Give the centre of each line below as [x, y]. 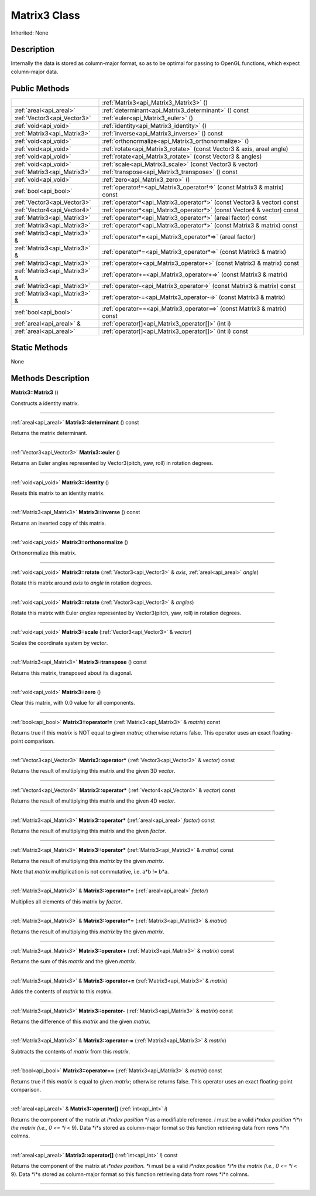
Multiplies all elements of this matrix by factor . [66, 901]
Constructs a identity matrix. [45, 403]
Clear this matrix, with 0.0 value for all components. [73, 703]
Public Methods [40, 88]
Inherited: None [30, 33]
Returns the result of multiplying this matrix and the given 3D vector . [93, 771]
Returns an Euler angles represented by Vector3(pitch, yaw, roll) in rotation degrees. [112, 463]
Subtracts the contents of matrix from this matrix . [71, 1051]
